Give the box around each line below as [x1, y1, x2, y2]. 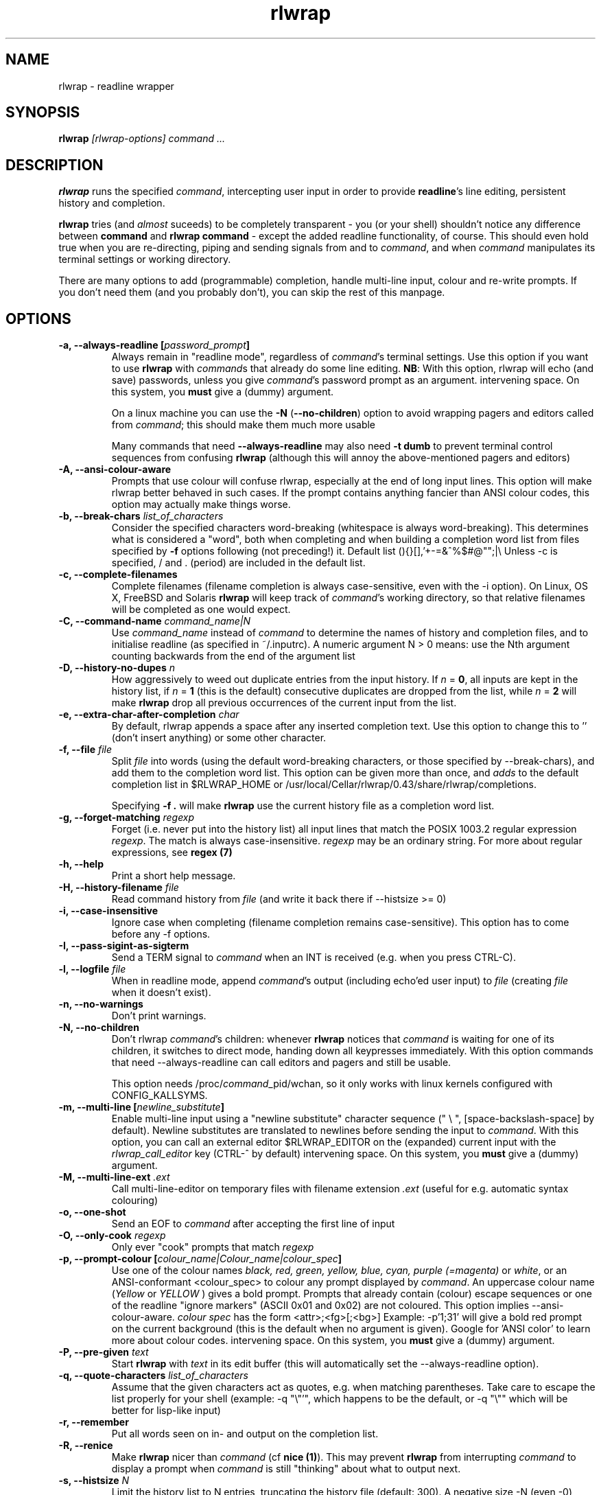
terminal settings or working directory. [58, 253, 231, 266]
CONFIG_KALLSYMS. [111, 1089, 208, 1102]
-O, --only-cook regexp [58, 1229, 166, 1242]
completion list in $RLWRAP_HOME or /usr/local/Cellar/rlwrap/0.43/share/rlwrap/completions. [111, 778, 537, 791]
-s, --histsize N [58, 1474, 130, 1487]
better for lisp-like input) [111, 1404, 221, 1417]
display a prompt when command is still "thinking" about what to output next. [111, 1463, 461, 1475]
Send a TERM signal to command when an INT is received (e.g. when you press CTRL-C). [111, 951, 517, 964]
